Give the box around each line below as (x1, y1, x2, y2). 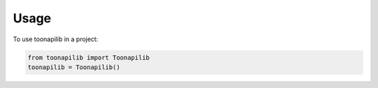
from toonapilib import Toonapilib (27, 53, 150, 61)
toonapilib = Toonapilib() (27, 63, 120, 71)
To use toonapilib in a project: (13, 35, 99, 43)
